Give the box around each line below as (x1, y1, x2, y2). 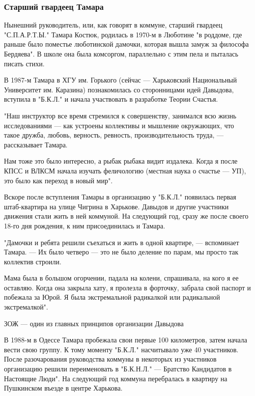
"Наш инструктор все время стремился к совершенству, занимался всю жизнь (4, 110, 236, 120)
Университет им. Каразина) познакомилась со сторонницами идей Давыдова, (4, 84, 234, 94)
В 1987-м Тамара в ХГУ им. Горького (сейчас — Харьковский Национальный (4, 75, 237, 85)
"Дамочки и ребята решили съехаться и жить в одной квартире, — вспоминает (4, 237, 239, 247)
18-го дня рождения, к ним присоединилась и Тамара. (4, 220, 166, 230)
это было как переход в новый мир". (4, 175, 113, 185)
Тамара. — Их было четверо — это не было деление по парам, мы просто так (4, 247, 239, 257)
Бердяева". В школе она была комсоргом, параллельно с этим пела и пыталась (4, 49, 238, 58)
